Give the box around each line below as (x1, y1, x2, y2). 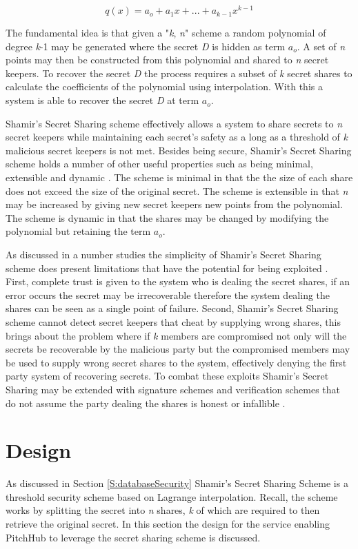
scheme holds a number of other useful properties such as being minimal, (6, 156, 313, 171)
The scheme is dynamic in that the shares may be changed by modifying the (6, 210, 329, 225)
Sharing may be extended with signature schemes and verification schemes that (6, 382, 341, 396)
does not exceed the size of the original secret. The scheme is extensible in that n (6, 183, 348, 198)
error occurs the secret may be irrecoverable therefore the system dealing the (6, 287, 330, 302)
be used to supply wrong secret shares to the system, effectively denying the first (6, 355, 347, 369)
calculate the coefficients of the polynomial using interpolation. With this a (6, 79, 323, 94)
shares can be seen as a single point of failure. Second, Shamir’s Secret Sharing (6, 301, 339, 315)
